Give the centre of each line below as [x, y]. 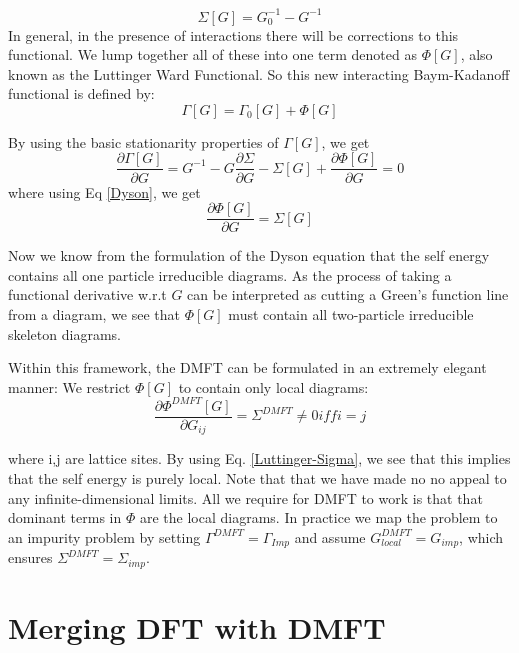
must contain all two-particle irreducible [351, 313]
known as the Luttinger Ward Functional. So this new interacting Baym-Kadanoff [259, 73]
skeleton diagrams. [64, 333]
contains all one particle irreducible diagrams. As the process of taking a [230, 274]
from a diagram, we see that [94, 313]
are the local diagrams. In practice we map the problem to [318, 517]
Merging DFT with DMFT [197, 626]
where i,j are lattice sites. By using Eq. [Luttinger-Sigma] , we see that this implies [259, 458]
